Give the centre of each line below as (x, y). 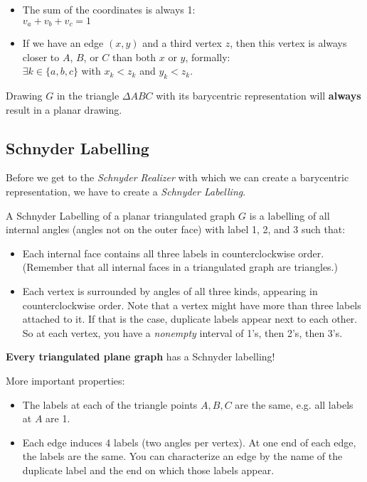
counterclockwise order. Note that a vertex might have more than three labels (192, 305)
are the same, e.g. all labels (294, 404)
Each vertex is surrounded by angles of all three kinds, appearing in (170, 290)
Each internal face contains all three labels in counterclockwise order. (173, 253)
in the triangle (88, 96)
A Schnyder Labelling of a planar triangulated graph (121, 215)
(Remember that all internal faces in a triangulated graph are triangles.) (180, 267)
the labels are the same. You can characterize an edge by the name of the (182, 456)
